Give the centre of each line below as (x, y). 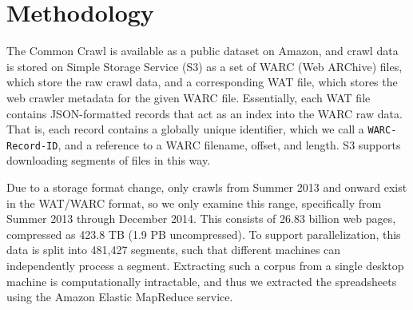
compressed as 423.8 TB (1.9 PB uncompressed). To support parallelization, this (204, 234)
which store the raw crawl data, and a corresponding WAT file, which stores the (202, 82)
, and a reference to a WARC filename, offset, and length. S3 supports (229, 144)
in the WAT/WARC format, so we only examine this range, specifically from (194, 203)
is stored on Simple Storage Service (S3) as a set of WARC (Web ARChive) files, (205, 66)
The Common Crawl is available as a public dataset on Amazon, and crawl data (203, 51)
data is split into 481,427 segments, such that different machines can (174, 250)
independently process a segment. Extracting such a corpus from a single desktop (205, 265)
